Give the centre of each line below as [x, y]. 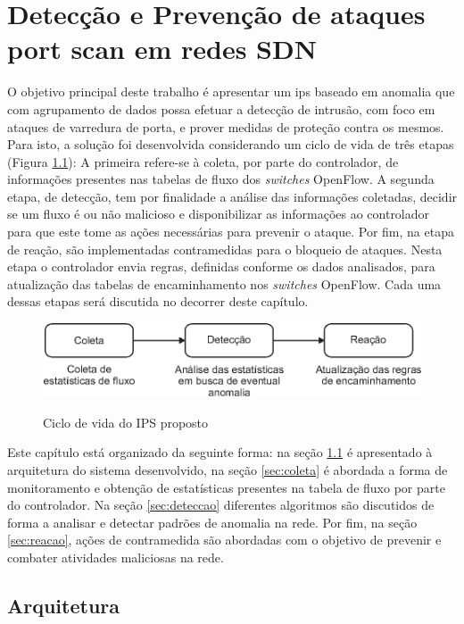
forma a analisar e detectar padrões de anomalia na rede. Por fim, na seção [212, 522]
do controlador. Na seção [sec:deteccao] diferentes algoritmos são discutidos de [221, 505]
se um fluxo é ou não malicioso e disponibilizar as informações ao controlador [219, 214]
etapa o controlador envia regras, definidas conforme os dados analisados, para [221, 266]
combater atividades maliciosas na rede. [116, 557]
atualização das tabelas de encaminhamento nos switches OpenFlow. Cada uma [224, 283]
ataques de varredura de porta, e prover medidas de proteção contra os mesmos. [226, 126]
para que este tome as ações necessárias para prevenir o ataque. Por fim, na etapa [231, 232]
